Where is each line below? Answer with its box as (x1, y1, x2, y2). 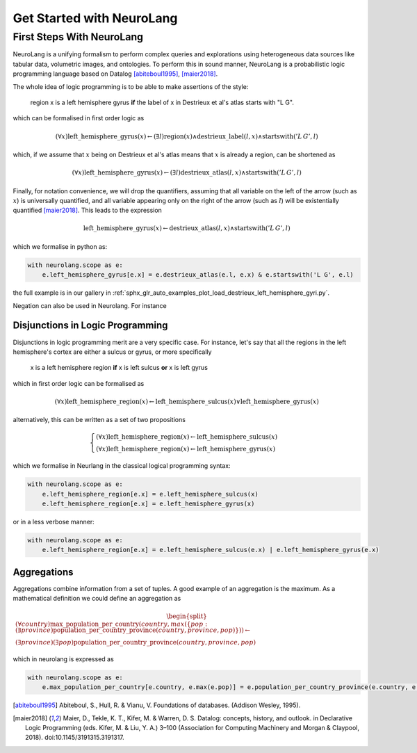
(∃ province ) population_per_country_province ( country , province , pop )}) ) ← (15, 626, 250, 634)
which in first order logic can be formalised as (13, 379, 145, 387)
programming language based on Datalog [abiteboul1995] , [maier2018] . (13, 70, 218, 78)
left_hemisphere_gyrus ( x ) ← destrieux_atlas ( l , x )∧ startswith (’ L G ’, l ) (83, 225, 291, 232)
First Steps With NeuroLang (13, 31, 144, 43)
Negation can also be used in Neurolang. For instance (13, 301, 167, 309)
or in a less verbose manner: (13, 518, 95, 526)
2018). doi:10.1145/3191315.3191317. (25, 734, 124, 742)
